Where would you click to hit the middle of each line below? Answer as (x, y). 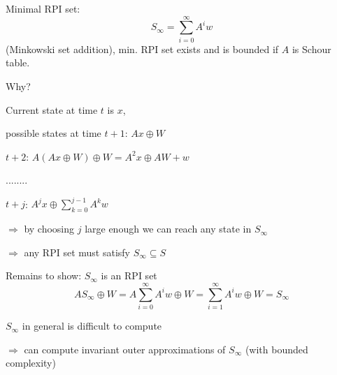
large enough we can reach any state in (168, 229)
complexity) (31, 363)
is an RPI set (129, 275)
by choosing (49, 229)
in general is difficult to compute (92, 326)
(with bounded (277, 349)
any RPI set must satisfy (77, 252)
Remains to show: (44, 275)
